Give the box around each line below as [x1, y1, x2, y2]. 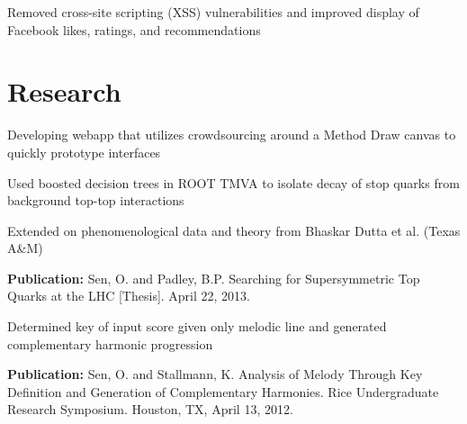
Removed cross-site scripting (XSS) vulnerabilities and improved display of [7, 3, 419, 21]
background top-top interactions [7, 191, 184, 210]
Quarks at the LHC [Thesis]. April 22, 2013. [7, 286, 251, 305]
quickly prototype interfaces [7, 142, 161, 161]
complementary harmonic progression [7, 334, 213, 353]
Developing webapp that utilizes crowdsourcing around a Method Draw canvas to [7, 125, 456, 144]
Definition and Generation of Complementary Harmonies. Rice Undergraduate [7, 382, 439, 401]
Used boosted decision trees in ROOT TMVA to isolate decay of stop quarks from [7, 173, 460, 192]
